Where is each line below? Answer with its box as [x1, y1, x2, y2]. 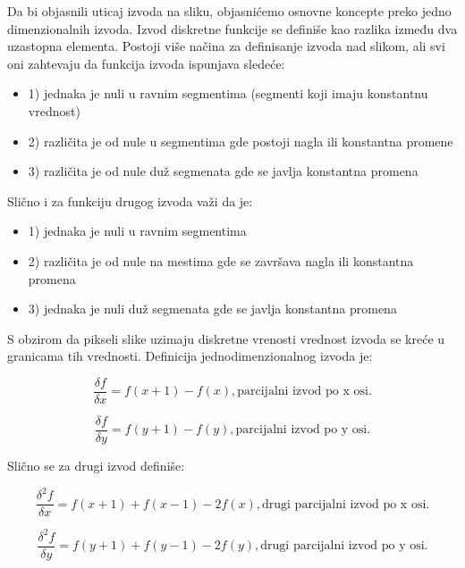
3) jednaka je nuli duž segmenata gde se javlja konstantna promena [28, 299, 397, 318]
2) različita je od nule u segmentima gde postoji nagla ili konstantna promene [28, 131, 453, 150]
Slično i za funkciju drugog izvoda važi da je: [7, 191, 253, 210]
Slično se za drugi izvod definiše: [7, 456, 185, 475]
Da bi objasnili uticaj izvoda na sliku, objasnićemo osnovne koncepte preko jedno [7, 2, 452, 20]
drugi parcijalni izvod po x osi [262, 497, 427, 511]
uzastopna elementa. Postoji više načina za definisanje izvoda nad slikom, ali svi [7, 37, 445, 55]
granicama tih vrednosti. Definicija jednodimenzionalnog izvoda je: [7, 347, 373, 365]
